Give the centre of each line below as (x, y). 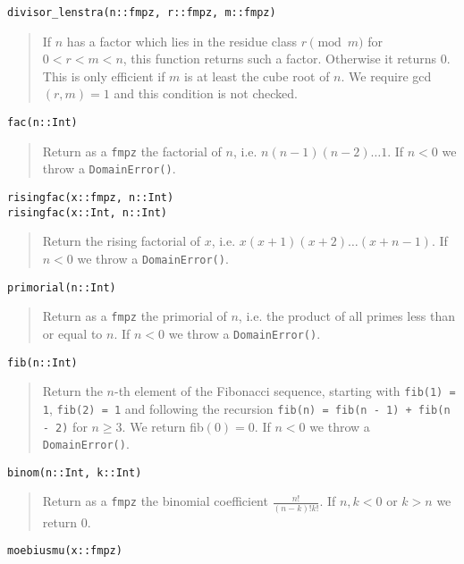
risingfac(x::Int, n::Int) (87, 212)
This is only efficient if (104, 76)
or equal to (72, 333)
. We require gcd (386, 76)
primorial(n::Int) (62, 287)
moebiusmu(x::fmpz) (65, 551)
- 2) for (65, 426)
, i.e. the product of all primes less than (347, 316)
